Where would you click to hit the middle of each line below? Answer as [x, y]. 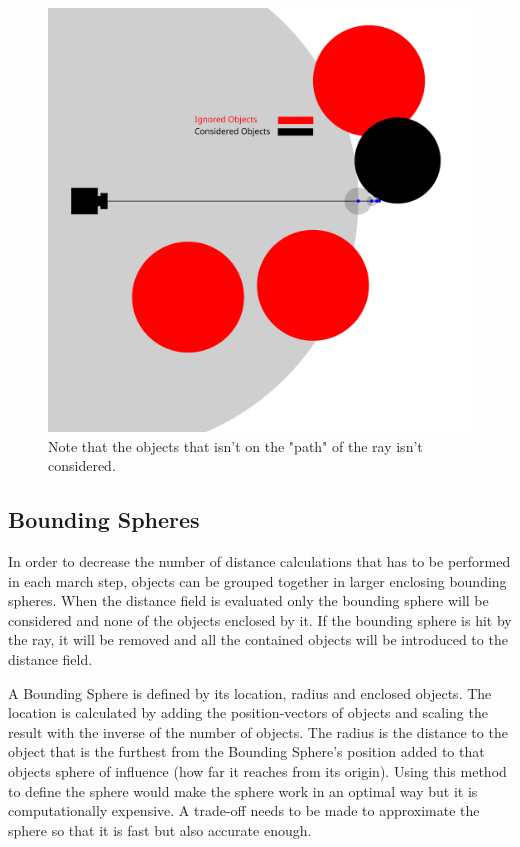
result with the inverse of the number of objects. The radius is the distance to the [258, 731]
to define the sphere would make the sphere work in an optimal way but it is [243, 790]
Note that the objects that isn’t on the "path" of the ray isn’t [235, 445]
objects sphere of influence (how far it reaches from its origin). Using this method [257, 770]
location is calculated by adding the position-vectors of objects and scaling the [248, 712]
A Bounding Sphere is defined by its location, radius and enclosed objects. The [250, 692]
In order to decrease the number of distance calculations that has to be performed [259, 560]
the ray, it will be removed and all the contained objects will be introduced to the [258, 639]
